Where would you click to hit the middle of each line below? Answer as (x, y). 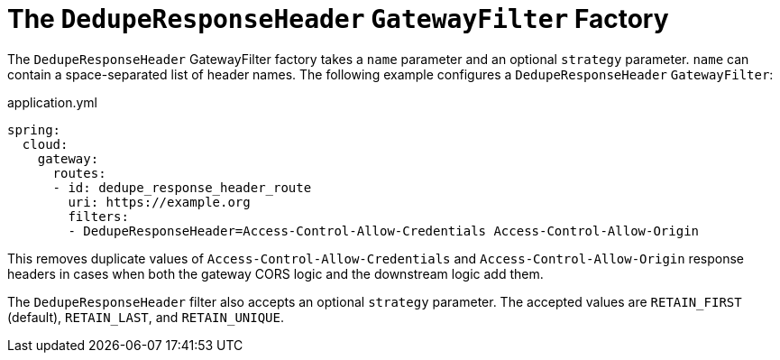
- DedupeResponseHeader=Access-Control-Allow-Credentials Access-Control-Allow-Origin (384, 231)
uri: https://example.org (159, 202)
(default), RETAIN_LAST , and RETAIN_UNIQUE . (146, 317)
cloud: (45, 144)
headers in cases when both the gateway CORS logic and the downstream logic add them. (275, 273)
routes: (79, 173)
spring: (34, 129)
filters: (98, 216)
